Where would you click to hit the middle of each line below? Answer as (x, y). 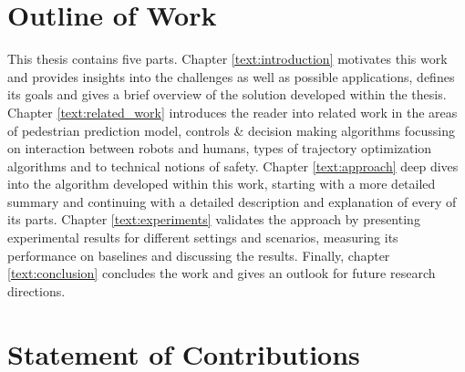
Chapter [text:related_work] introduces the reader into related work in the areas (232, 112)
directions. (36, 290)
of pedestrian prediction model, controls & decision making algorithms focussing (232, 130)
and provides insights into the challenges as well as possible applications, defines (231, 76)
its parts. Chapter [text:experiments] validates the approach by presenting (214, 219)
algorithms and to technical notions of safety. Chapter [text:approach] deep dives (233, 165)
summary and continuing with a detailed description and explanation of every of (232, 201)
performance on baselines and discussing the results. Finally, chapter (199, 255)
